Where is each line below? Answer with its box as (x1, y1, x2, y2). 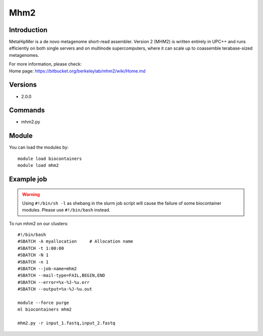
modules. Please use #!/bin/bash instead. (22, 207, 111, 213)
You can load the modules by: (9, 144, 69, 150)
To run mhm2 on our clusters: (9, 220, 69, 226)
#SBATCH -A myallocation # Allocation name (18, 239, 133, 244)
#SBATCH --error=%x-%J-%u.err (18, 280, 90, 285)
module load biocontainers (18, 156, 82, 161)
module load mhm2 (18, 163, 59, 168)
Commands (9, 106, 45, 114)
